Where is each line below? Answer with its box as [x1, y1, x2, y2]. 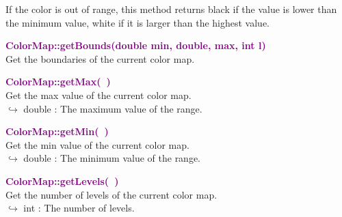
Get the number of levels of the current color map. [5, 187, 218, 201]
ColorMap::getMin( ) [5, 124, 109, 139]
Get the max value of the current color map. [5, 87, 192, 102]
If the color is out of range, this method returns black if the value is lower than [5, 2, 337, 16]
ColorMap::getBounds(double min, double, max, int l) [5, 38, 266, 53]
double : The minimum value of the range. [23, 151, 201, 165]
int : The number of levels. [23, 201, 135, 215]
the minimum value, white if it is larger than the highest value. [5, 15, 270, 29]
